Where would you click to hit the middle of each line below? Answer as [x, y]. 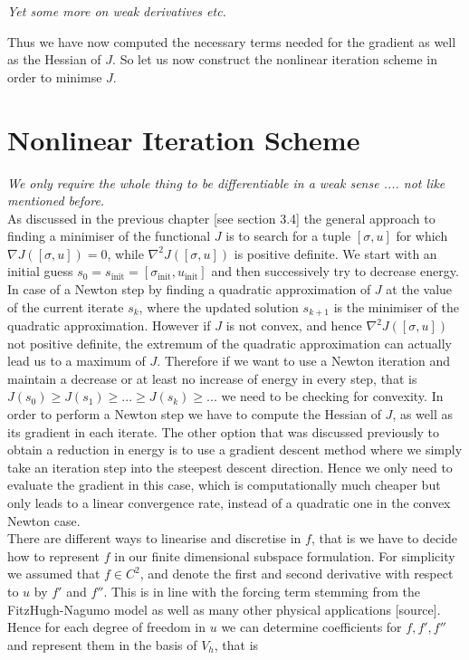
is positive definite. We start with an [335, 253]
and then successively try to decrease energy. [335, 271]
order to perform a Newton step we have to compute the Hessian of [194, 414]
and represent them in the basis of [102, 644]
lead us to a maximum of [77, 361]
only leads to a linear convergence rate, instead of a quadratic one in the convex [229, 503]
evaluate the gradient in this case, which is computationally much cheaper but [224, 485]
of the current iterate [66, 306]
